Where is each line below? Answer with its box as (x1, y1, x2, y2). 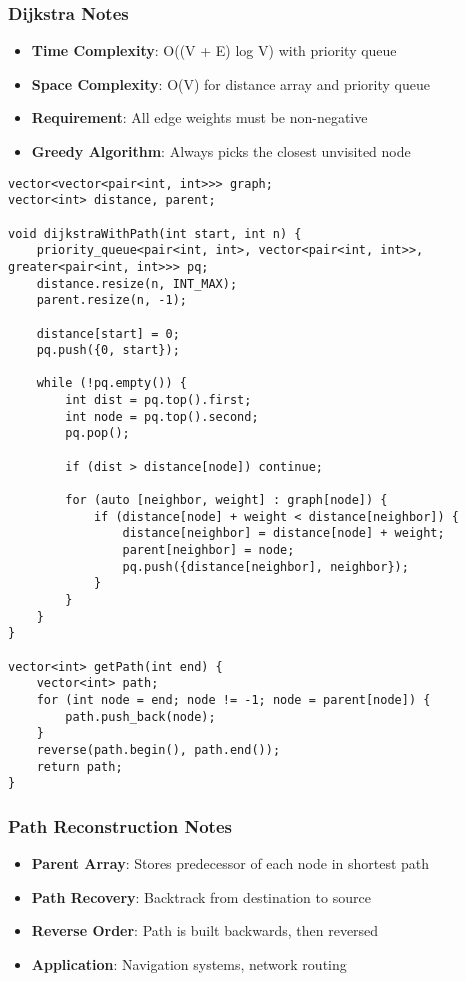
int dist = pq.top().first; (65, 393, 252, 408)
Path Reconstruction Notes (8, 813, 232, 838)
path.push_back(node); (65, 709, 216, 724)
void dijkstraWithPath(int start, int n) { (8, 226, 302, 241)
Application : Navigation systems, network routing (31, 953, 347, 974)
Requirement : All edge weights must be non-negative (31, 107, 368, 128)
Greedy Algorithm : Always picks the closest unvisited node (31, 141, 411, 161)
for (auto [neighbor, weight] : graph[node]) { (65, 493, 388, 508)
